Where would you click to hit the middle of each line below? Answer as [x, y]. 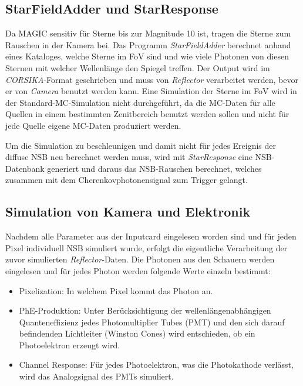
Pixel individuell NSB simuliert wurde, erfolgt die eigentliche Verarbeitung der [147, 247]
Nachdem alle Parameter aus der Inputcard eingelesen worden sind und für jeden [151, 236]
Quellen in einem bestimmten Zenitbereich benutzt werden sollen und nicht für [147, 114]
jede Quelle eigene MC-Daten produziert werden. [93, 125]
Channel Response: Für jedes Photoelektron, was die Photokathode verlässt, [156, 365]
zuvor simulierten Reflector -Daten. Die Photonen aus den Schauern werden [140, 259]
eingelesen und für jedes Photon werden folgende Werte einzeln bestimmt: [138, 270]
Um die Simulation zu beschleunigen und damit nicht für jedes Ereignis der [141, 145]
